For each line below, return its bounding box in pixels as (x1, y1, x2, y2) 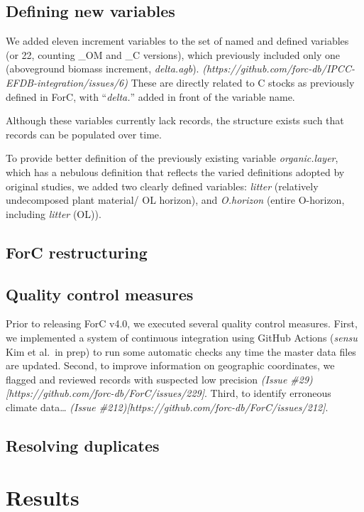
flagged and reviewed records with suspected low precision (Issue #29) (6, 371, 313, 386)
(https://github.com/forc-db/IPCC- (202, 61, 355, 76)
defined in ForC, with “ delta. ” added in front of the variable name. (6, 89, 295, 104)
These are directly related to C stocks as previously (131, 75, 355, 89)
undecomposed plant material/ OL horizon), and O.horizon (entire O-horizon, (6, 192, 345, 207)
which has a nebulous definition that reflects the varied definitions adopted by (6, 164, 345, 179)
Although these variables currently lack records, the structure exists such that (6, 113, 344, 128)
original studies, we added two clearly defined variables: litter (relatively (6, 178, 319, 193)
